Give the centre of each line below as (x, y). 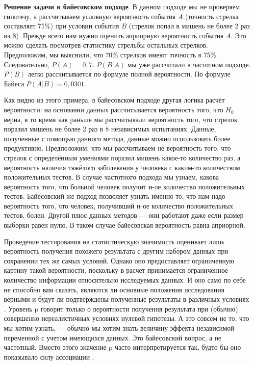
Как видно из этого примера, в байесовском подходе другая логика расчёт (114, 100)
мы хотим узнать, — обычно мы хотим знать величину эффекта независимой (119, 328)
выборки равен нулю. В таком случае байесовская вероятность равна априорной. (125, 225)
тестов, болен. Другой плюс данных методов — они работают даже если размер (124, 215)
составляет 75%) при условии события (62, 26)
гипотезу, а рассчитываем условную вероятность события (90, 16)
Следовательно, (27, 64)
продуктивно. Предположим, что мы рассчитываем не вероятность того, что (117, 148)
